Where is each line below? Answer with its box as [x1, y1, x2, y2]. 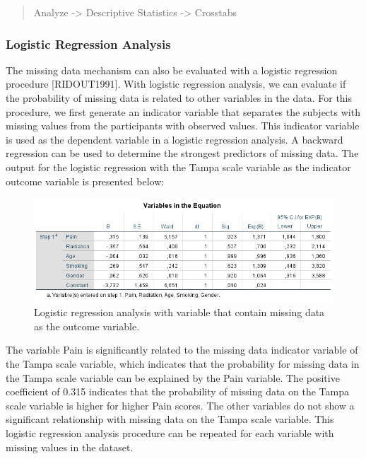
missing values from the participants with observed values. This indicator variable [6, 118, 360, 133]
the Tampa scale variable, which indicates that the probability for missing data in [6, 356, 360, 371]
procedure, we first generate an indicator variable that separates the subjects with [6, 104, 360, 119]
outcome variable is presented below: [6, 173, 165, 188]
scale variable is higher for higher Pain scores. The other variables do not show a [6, 397, 355, 412]
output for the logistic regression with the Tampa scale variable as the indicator [6, 159, 351, 174]
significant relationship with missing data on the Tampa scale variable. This [6, 412, 334, 426]
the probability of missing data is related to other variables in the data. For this [6, 91, 353, 105]
